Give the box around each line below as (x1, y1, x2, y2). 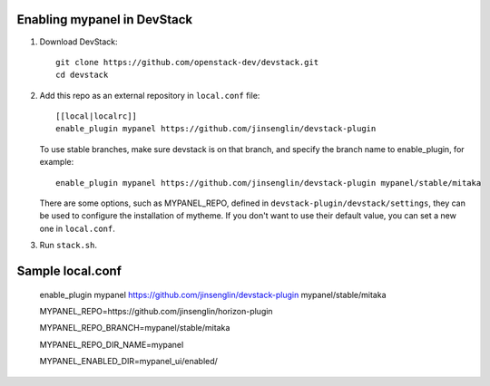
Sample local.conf (16, 264, 122, 279)
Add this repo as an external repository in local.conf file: (39, 90, 260, 101)
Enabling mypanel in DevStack (16, 12, 193, 27)
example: (39, 157, 74, 168)
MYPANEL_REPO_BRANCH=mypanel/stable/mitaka (39, 323, 230, 333)
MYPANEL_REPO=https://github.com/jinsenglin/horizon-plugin (39, 306, 273, 316)
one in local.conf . (39, 223, 115, 234)
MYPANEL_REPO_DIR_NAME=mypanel (39, 339, 184, 350)
